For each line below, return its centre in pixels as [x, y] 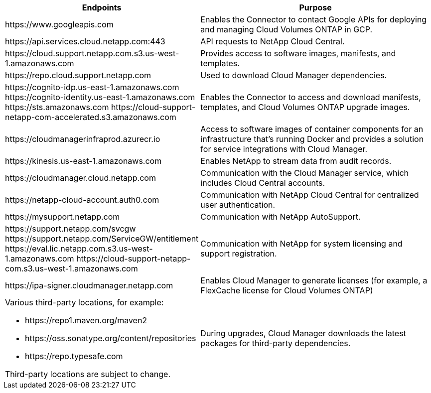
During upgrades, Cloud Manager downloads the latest [303, 333]
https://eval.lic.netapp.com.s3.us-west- [79, 249]
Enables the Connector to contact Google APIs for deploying [314, 19]
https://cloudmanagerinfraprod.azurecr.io [83, 139]
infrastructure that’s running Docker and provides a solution [312, 139]
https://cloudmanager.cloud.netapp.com [80, 178]
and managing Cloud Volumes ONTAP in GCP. [287, 29]
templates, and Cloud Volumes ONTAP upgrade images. [305, 107]
